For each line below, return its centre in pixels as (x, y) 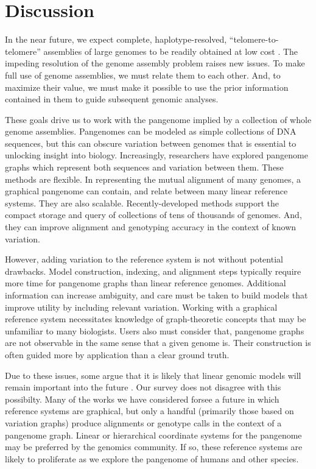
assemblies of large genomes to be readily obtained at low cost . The (171, 51)
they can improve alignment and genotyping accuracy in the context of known (151, 227)
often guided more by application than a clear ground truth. (117, 354)
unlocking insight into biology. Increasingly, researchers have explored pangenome (156, 155)
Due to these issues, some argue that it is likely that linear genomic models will (153, 375)
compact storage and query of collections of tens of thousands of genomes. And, (153, 215)
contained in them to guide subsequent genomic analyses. (112, 99)
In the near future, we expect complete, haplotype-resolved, (116, 39)
